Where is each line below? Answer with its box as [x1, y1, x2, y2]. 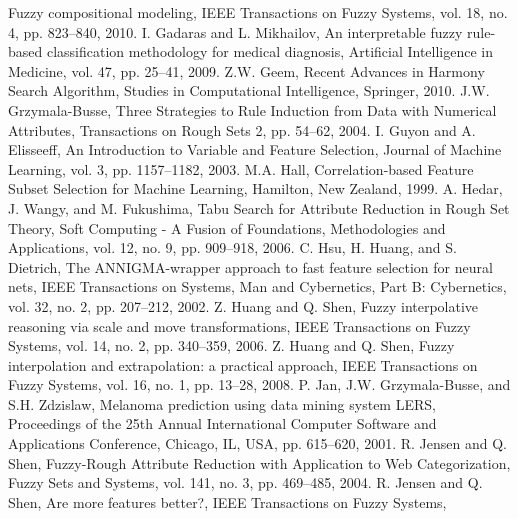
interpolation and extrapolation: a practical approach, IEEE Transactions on [8, 354, 478, 375]
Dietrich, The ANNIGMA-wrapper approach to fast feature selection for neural [8, 256, 493, 277]
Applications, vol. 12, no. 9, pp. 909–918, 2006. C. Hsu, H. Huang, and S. [8, 237, 457, 258]
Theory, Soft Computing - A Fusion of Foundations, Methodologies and [8, 217, 446, 238]
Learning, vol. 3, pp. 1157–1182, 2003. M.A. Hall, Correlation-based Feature [8, 158, 474, 179]
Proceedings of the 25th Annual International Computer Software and [8, 413, 437, 434]
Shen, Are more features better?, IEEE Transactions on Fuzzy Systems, [8, 491, 447, 512]
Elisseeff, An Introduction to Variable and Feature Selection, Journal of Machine [8, 139, 502, 160]
